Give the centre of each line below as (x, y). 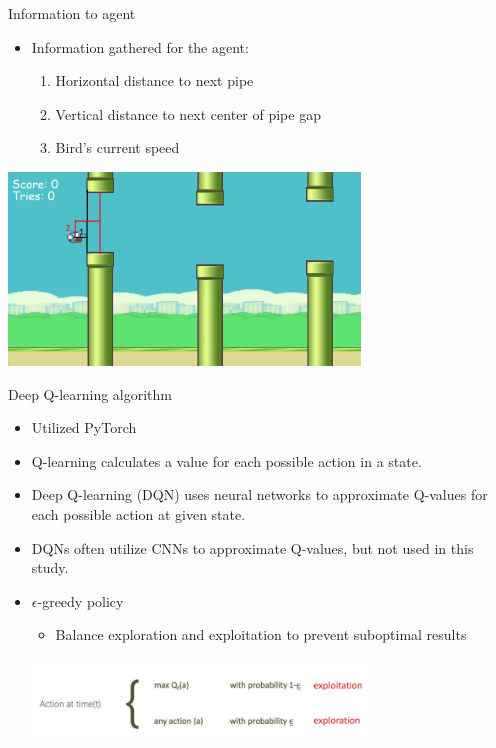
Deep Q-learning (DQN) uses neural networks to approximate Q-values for (259, 494)
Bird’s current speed (117, 147)
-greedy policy (80, 600)
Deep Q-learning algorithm (90, 393)
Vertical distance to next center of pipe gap (188, 113)
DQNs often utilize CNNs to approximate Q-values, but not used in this (252, 547)
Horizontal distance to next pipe (154, 80)
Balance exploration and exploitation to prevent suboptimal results (261, 634)
